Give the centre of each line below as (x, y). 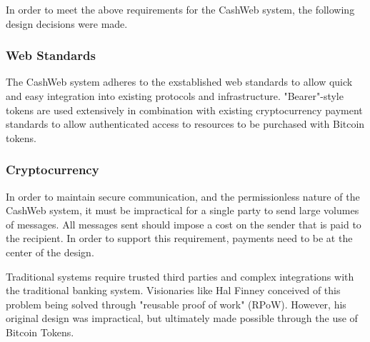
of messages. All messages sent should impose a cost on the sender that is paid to (184, 224)
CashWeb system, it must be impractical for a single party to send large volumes (182, 210)
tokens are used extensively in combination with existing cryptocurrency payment (184, 110)
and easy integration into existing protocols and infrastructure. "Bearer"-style (175, 96)
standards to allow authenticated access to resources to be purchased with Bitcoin (185, 124)
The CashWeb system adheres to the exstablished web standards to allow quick (179, 82)
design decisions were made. (67, 23)
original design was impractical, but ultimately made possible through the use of (182, 318)
